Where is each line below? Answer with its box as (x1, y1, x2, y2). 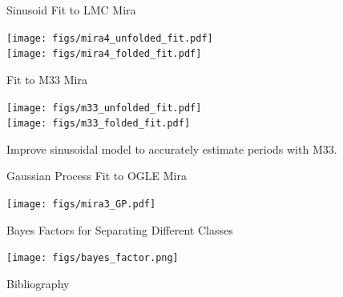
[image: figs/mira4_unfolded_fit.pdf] (6, 32, 213, 44)
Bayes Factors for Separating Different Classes (6, 221, 233, 238)
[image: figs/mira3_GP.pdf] (6, 199, 156, 210)
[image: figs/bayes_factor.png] (6, 252, 179, 264)
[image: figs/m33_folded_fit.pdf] (6, 118, 191, 130)
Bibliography (6, 275, 70, 291)
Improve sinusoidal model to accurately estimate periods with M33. (6, 140, 337, 157)
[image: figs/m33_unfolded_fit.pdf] (6, 102, 202, 114)
